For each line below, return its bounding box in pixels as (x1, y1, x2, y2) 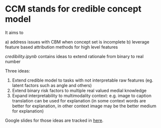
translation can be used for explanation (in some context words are (12, 98, 146, 103)
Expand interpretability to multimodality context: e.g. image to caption (12, 93, 152, 99)
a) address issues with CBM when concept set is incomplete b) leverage (5, 39, 149, 44)
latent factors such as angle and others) (12, 82, 92, 88)
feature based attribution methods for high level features (5, 44, 118, 50)
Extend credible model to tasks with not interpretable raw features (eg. (12, 77, 154, 83)
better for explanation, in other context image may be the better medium (12, 103, 157, 109)
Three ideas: (5, 68, 31, 73)
